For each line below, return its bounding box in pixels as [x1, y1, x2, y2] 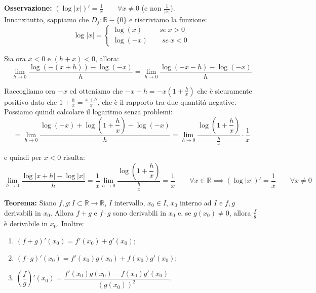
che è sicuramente [197, 85, 252, 96]
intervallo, [114, 197, 145, 208]
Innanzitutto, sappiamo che [4, 14, 89, 25]
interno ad [179, 197, 212, 208]
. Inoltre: [57, 218, 84, 229]
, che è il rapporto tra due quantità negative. [97, 96, 236, 107]
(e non [141, 3, 162, 13]
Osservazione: [4, 3, 52, 13]
